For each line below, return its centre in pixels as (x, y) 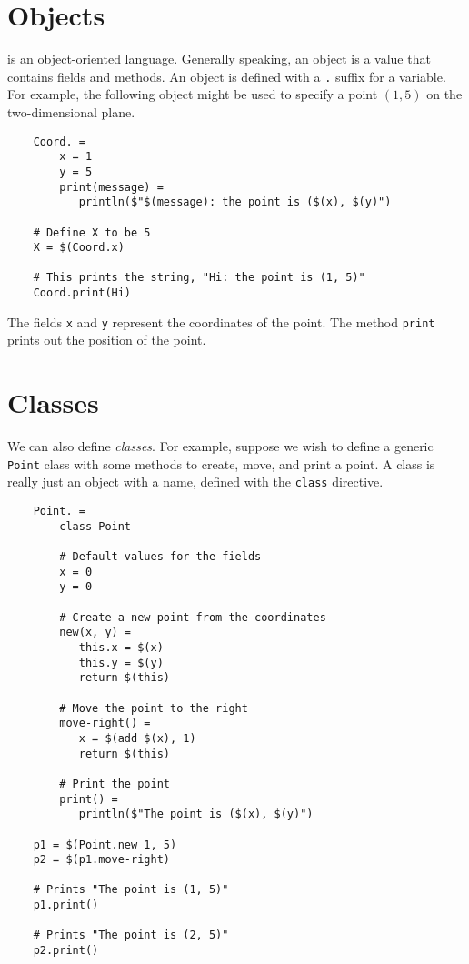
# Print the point (115, 783)
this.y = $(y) (121, 663)
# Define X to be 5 (92, 232)
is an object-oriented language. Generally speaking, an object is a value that (219, 59)
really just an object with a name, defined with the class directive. (195, 482)
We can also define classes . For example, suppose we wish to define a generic (220, 446)
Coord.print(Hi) (82, 293)
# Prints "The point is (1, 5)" (131, 890)
